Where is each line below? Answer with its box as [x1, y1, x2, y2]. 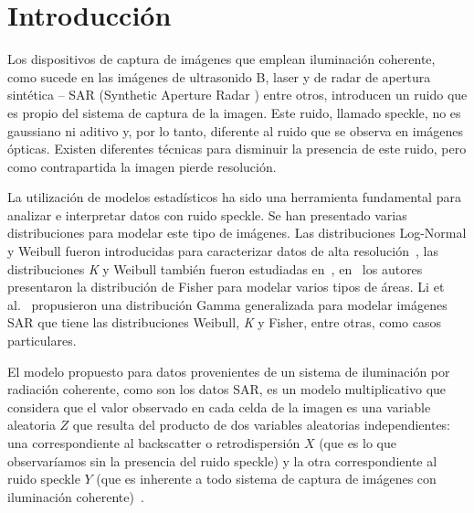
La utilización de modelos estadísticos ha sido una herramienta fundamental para [7, 187, 461, 207]
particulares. [7, 331, 77, 350]
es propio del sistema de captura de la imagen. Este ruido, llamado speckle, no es [7, 102, 461, 122]
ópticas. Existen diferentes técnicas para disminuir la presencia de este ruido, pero [7, 139, 467, 158]
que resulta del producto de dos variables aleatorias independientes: [72, 415, 451, 434]
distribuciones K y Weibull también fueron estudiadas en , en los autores [7, 259, 423, 278]
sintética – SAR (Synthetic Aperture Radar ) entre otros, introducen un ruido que [7, 85, 468, 104]
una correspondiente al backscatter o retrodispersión [7, 433, 300, 452]
